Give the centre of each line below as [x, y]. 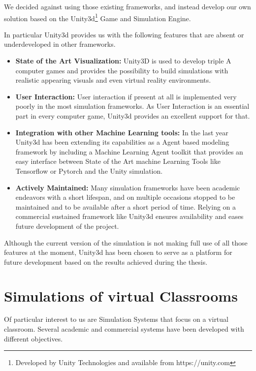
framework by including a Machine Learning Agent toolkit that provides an [129, 151]
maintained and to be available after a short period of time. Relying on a [126, 206]
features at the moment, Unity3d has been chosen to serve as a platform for [118, 252]
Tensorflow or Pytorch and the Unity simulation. [89, 170]
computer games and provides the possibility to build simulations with [122, 70]
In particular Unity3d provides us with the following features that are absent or [124, 34]
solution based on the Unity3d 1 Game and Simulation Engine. [97, 17]
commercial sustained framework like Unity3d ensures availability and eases [129, 216]
